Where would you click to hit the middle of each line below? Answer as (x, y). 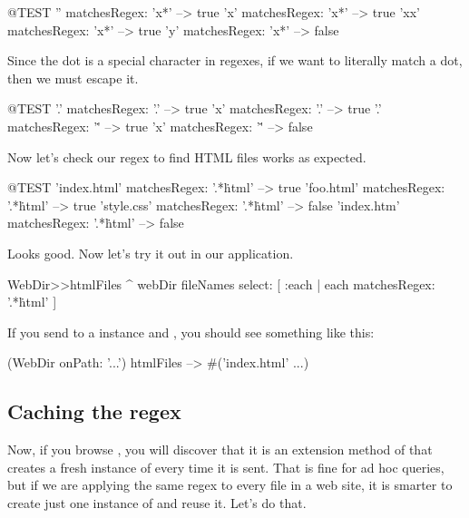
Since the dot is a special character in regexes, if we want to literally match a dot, (235, 60)
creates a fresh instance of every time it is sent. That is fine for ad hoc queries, (226, 467)
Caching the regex (94, 411)
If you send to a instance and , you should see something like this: (191, 332)
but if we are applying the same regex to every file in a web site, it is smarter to (230, 485)
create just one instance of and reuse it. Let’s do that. (157, 502)
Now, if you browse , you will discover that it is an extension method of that (220, 450)
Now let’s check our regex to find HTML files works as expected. (187, 156)
